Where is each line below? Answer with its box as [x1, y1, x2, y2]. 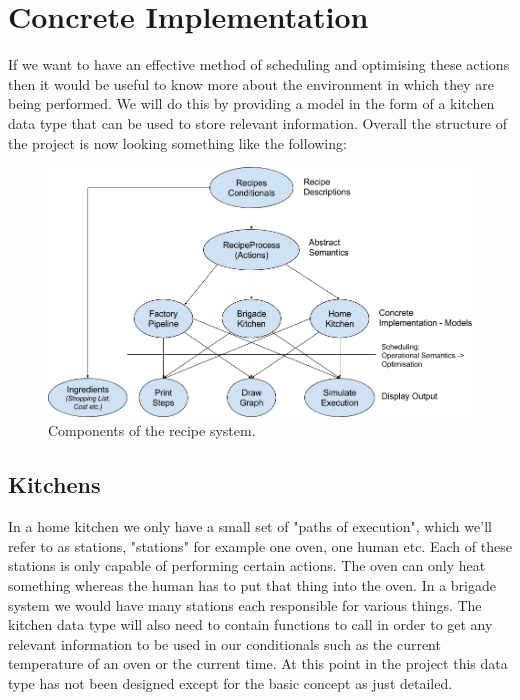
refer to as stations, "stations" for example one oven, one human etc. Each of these [8, 535, 512, 556]
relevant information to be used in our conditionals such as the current [8, 633, 441, 654]
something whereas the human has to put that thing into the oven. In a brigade [8, 574, 496, 595]
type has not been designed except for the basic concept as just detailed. [8, 672, 453, 693]
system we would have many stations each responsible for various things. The [8, 594, 482, 615]
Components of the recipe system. [48, 420, 256, 441]
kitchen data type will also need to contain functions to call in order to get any [8, 614, 493, 635]
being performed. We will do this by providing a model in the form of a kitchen [8, 93, 495, 114]
